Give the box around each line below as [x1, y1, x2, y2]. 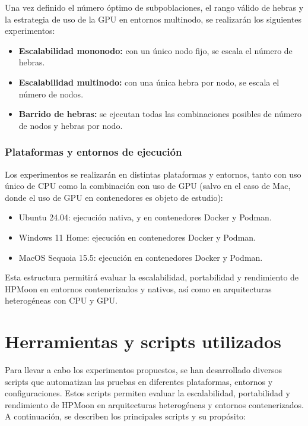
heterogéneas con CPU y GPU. [5, 294, 118, 307]
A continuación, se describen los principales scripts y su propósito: [5, 410, 246, 422]
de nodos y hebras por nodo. [18, 119, 123, 131]
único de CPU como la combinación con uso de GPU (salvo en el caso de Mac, [5, 179, 291, 192]
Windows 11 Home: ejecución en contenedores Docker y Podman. [18, 231, 256, 243]
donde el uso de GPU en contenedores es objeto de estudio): [5, 191, 223, 203]
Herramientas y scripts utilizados [5, 329, 281, 354]
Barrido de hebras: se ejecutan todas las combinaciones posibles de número [18, 108, 302, 120]
